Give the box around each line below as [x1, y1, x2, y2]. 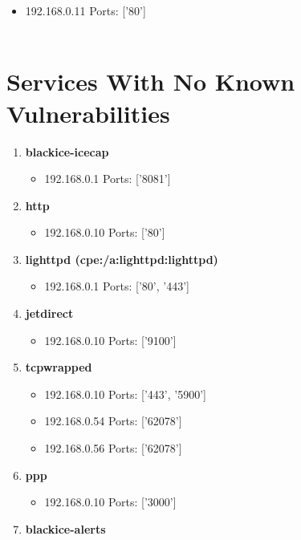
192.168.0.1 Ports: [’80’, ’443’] [44, 278, 189, 294]
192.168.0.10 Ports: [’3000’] [44, 493, 177, 510]
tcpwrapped [25, 359, 92, 376]
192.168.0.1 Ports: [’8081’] [44, 170, 171, 187]
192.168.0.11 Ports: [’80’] [25, 2, 146, 18]
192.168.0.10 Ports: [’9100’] [44, 331, 177, 348]
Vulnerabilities [6, 96, 170, 129]
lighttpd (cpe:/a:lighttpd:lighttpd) [25, 250, 218, 267]
